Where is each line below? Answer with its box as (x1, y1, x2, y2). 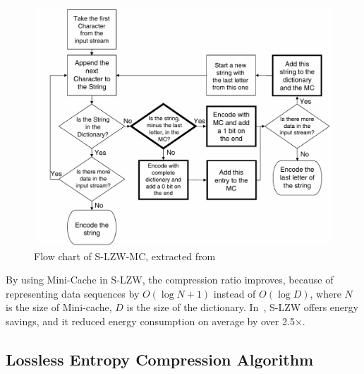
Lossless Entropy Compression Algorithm (6, 348, 314, 370)
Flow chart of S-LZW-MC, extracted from (34, 248, 216, 263)
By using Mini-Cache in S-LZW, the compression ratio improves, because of (6, 272, 334, 287)
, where (310, 286, 341, 300)
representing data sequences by (6, 286, 140, 300)
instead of (213, 286, 256, 300)
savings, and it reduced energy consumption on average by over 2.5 (6, 313, 295, 328)
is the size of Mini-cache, (6, 300, 112, 315)
